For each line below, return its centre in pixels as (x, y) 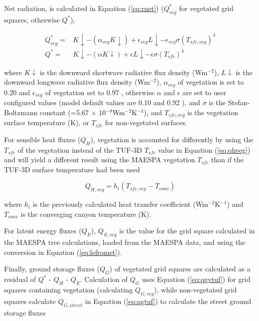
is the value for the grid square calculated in (187, 231)
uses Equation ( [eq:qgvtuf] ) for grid (196, 279)
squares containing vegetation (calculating (68, 290)
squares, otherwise (32, 19)
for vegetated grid (206, 8)
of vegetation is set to (211, 82)
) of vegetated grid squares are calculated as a (180, 269)
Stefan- (239, 102)
